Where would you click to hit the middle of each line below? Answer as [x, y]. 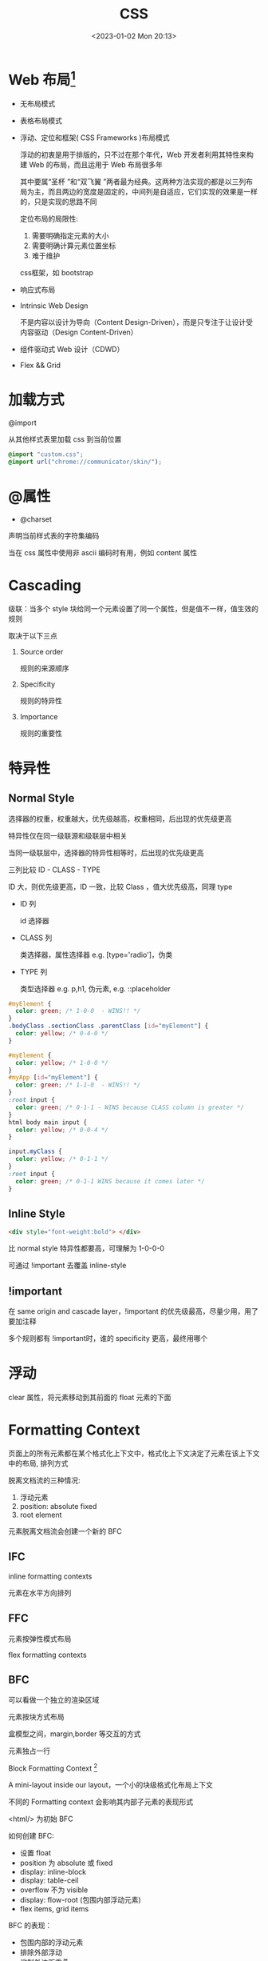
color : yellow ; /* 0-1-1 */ [62, 1159]
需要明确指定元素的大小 [70, 236]
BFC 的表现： [30, 1926]
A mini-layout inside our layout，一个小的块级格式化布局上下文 [111, 1785]
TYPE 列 [33, 971]
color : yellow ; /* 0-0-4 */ [62, 1130]
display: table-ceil [49, 1880]
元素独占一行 [29, 1751]
